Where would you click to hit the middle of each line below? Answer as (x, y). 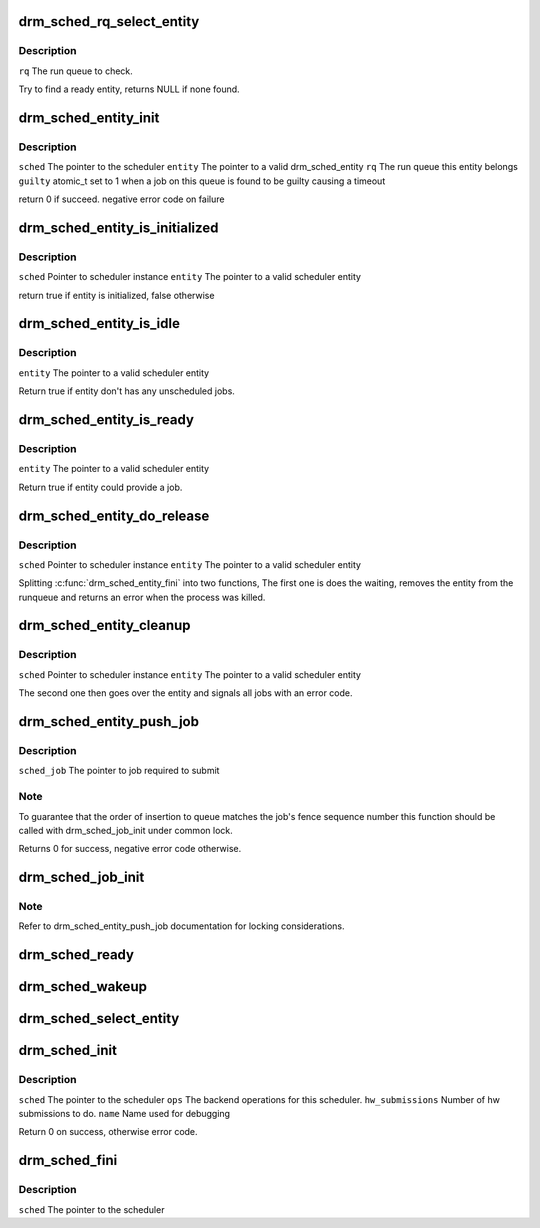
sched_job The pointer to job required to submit (119, 771)
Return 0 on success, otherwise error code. (108, 1132)
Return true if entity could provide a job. (100, 487)
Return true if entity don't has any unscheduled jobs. (126, 391)
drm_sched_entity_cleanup (104, 625)
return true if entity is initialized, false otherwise (116, 295)
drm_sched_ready (76, 955)
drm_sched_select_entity (99, 1018)
